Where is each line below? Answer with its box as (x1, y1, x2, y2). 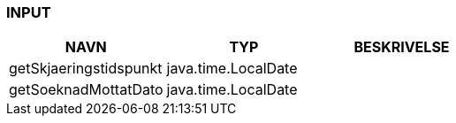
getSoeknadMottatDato (9, 81, 163, 99)
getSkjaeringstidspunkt (9, 59, 163, 78)
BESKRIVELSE (353, 38, 450, 57)
